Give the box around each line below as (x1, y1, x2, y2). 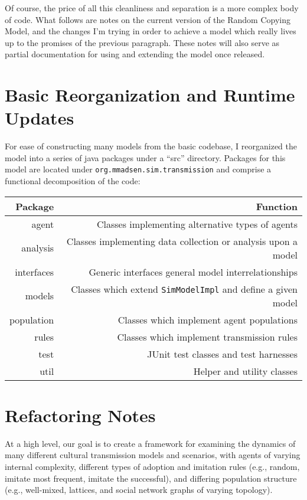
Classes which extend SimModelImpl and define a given (71, 282, 298, 296)
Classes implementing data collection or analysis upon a (66, 234, 298, 248)
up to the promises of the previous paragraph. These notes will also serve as (5, 36, 280, 48)
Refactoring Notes (5, 403, 156, 427)
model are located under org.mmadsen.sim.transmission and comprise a (5, 163, 272, 175)
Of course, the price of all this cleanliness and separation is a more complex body (5, 2, 299, 14)
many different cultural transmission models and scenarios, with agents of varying (5, 449, 301, 461)
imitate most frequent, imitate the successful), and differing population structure (5, 472, 297, 484)
